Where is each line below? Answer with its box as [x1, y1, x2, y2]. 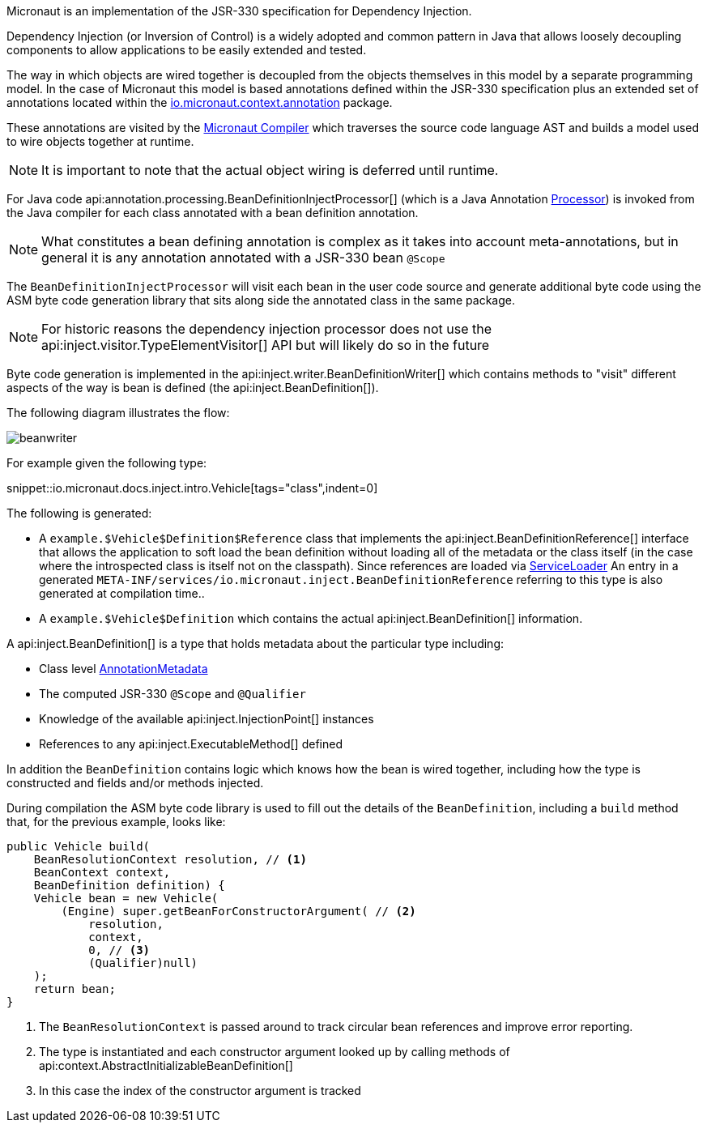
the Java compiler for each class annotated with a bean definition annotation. [6, 206, 419, 219]
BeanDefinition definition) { [33, 879, 225, 892]
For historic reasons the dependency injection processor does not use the [41, 321, 492, 337]
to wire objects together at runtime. [6, 134, 194, 148]
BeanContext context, [33, 866, 171, 879]
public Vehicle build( [6, 840, 151, 853]
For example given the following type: [6, 456, 207, 470]
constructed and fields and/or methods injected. [6, 776, 264, 790]
